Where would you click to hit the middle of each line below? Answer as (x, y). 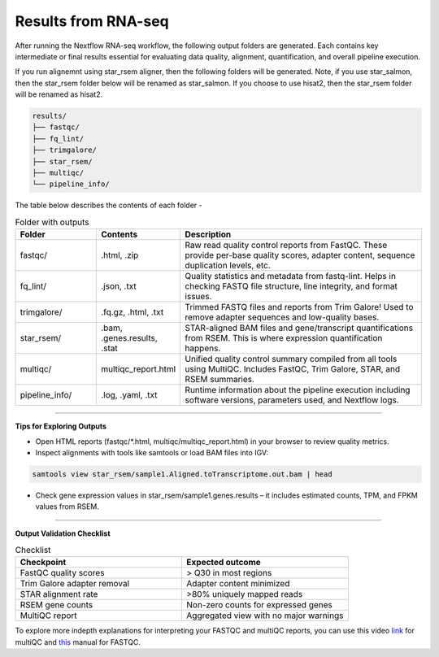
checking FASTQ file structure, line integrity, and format (291, 286)
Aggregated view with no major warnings (265, 616)
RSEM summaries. (220, 380)
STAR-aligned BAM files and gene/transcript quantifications (299, 328)
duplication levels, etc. (228, 266)
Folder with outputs (52, 222)
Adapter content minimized (238, 584)
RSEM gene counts (57, 605)
